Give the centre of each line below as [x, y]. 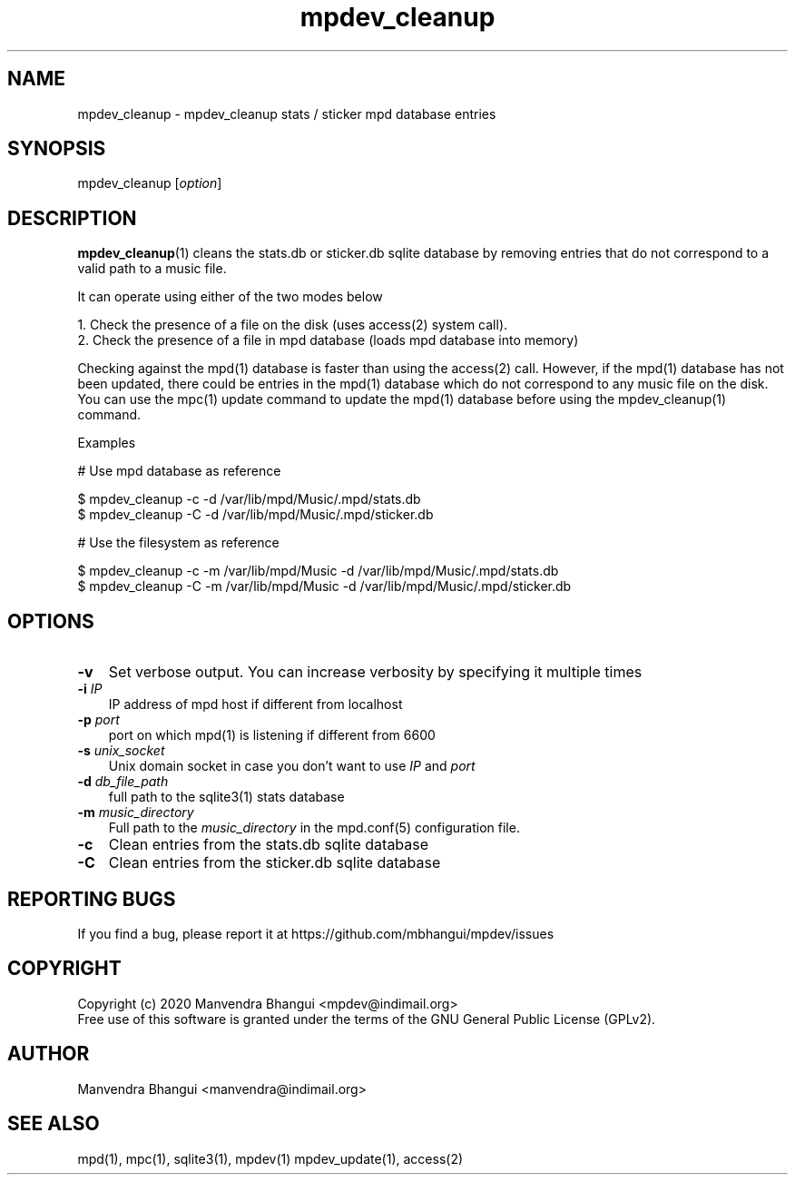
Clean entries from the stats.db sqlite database [269, 845]
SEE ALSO [54, 1124]
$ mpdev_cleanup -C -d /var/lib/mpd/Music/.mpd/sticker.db [255, 515]
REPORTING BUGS [92, 899]
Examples [107, 443]
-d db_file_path [123, 782]
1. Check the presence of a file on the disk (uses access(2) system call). [293, 325]
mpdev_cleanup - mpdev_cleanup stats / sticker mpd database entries [287, 113]
